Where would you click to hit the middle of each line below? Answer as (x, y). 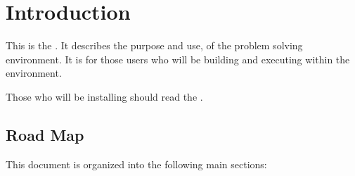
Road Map (45, 134)
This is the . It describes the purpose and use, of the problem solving (154, 45)
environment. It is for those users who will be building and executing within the (178, 59)
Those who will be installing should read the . (104, 96)
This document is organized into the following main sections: (136, 164)
